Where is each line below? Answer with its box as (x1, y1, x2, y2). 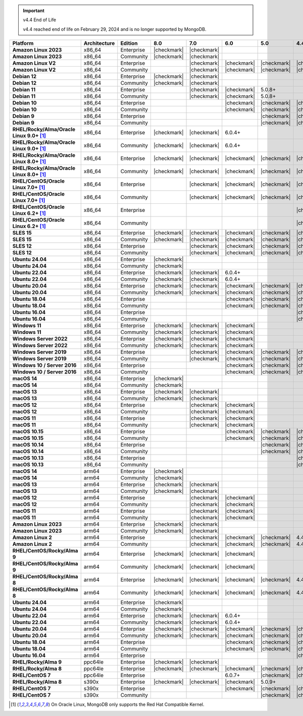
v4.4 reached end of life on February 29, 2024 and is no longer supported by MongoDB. (23, 26, 207, 32)
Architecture (83, 40, 115, 47)
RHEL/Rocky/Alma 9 (12, 658, 62, 666)
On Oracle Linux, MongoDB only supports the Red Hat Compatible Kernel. (51, 701, 205, 707)
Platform (12, 40, 34, 47)
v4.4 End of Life (23, 17, 57, 23)
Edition (120, 40, 138, 47)
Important (23, 8, 45, 14)
